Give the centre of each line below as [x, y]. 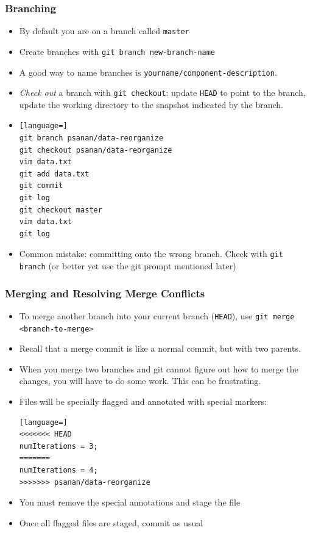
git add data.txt [54, 174]
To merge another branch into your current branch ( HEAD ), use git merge [157, 315]
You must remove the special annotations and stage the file [130, 502]
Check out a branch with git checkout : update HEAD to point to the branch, [162, 92]
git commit [41, 186]
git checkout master [61, 210]
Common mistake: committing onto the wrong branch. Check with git [151, 254]
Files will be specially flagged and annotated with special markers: [143, 401]
